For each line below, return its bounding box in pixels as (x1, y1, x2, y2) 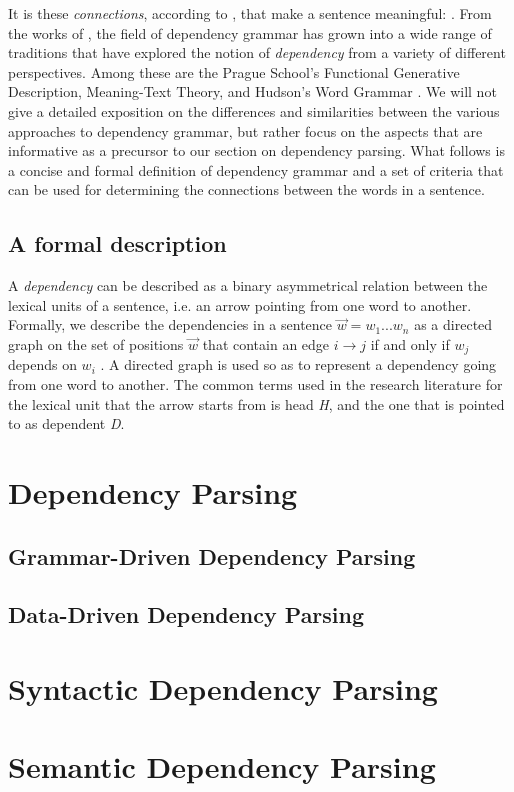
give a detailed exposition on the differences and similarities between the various (8, 100, 500, 121)
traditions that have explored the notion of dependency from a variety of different (8, 42, 506, 63)
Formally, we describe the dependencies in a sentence (8, 314, 333, 335)
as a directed (414, 314, 493, 335)
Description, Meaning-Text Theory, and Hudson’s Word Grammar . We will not (8, 81, 497, 102)
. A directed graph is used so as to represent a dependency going (100, 354, 497, 375)
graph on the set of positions (8, 333, 184, 354)
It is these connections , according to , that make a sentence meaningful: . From (8, 3, 492, 23)
